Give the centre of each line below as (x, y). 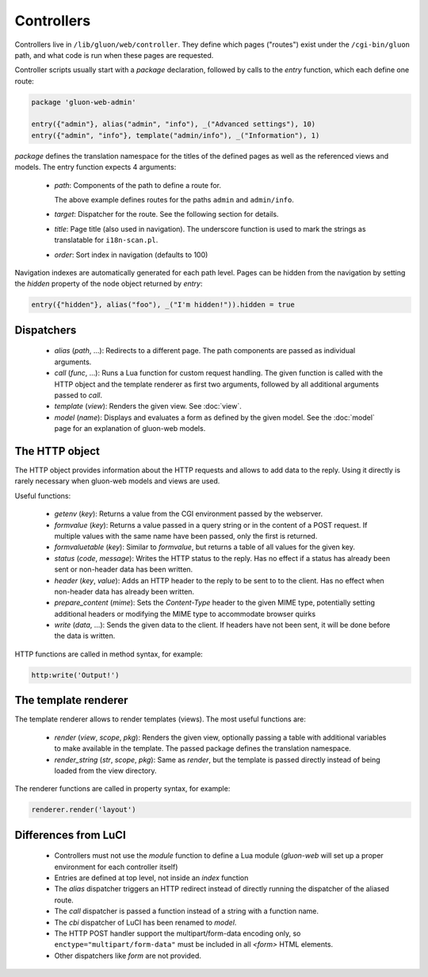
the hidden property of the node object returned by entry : (109, 284)
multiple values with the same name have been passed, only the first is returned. (186, 536)
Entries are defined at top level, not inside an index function (151, 878)
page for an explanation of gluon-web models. (130, 429)
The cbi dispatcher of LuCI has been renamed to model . (145, 922)
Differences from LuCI (70, 835)
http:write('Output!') (75, 675)
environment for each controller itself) (116, 867)
